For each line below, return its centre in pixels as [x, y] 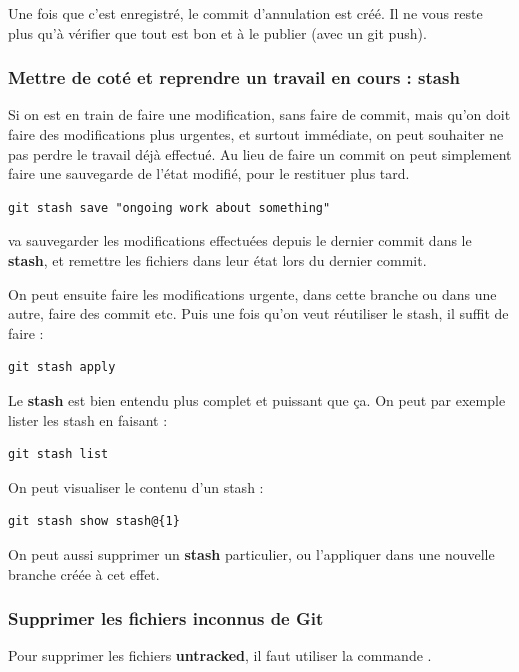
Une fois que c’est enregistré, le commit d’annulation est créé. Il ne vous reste [245, 13]
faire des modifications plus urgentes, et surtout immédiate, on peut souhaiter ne [256, 134]
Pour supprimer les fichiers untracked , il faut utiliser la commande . [220, 655]
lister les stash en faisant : [88, 419]
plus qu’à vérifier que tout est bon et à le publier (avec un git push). [217, 32]
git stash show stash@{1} [94, 521]
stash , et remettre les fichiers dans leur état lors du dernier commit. [217, 259]
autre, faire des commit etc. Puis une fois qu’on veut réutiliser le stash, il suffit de [258, 313]
